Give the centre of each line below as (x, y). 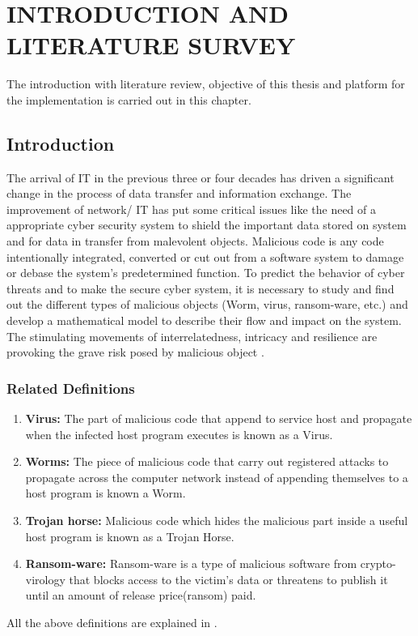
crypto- (378, 563)
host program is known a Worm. (106, 493)
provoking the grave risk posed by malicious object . (135, 352)
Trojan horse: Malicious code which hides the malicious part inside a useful (217, 521)
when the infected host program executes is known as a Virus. (179, 434)
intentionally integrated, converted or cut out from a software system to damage (205, 256)
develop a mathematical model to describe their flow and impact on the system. (204, 320)
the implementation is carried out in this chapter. (129, 99)
